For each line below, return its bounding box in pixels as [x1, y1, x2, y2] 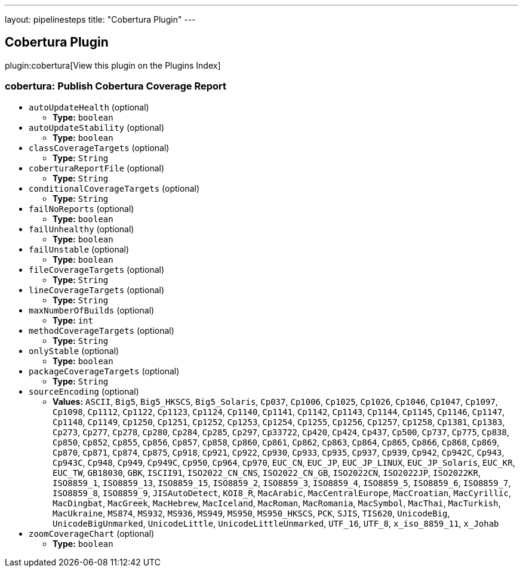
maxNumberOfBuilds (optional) [29, 305, 155, 315]
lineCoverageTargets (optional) [29, 284, 165, 295]
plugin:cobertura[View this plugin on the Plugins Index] [5, 60, 221, 70]
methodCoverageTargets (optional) [29, 325, 174, 336]
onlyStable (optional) [29, 345, 119, 356]
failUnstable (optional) [29, 244, 130, 254]
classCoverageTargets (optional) [29, 142, 170, 153]
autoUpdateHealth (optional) [29, 102, 149, 112]
